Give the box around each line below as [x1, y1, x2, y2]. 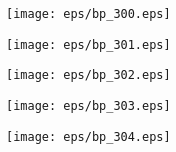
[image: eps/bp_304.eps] [6, 129, 171, 144]
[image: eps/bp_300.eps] [6, 7, 171, 21]
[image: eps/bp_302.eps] [6, 68, 171, 83]
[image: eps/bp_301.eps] [6, 37, 171, 52]
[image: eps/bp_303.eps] [6, 98, 171, 113]
